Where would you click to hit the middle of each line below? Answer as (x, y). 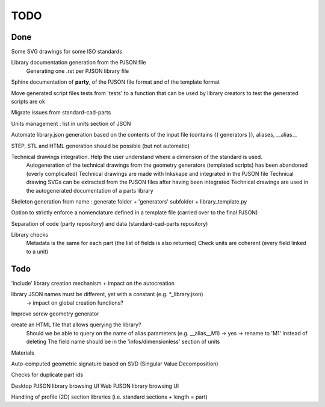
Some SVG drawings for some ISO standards (67, 52)
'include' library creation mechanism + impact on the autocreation (93, 283)
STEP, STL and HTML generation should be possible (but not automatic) (100, 146)
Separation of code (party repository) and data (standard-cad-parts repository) (110, 223)
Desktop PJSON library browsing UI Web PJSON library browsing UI (95, 386)
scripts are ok (28, 102)
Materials (23, 353)
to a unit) (37, 251)
